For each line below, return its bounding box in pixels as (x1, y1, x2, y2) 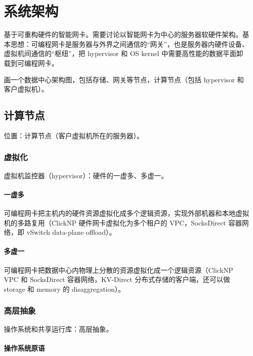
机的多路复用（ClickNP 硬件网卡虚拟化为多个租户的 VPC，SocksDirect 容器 (4, 217, 242, 227)
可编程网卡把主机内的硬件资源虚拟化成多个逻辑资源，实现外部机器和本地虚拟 (4, 208, 249, 218)
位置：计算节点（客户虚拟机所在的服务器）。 (4, 130, 144, 140)
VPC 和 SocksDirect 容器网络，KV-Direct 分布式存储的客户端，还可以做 (4, 274, 230, 284)
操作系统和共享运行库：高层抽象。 (4, 323, 113, 334)
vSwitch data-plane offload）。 (26, 227, 116, 237)
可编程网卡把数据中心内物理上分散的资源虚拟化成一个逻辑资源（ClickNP (4, 264, 234, 275)
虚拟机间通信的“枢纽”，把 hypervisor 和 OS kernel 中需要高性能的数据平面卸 (4, 48, 243, 58)
